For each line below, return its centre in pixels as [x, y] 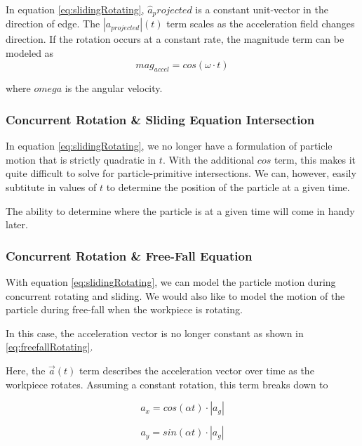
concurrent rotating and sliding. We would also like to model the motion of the [175, 295]
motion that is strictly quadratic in [81, 159]
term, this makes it [315, 159]
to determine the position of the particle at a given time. [228, 187]
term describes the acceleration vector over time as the [197, 370]
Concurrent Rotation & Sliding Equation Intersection [160, 119]
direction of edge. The [53, 24]
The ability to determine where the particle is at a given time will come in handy [180, 210]
